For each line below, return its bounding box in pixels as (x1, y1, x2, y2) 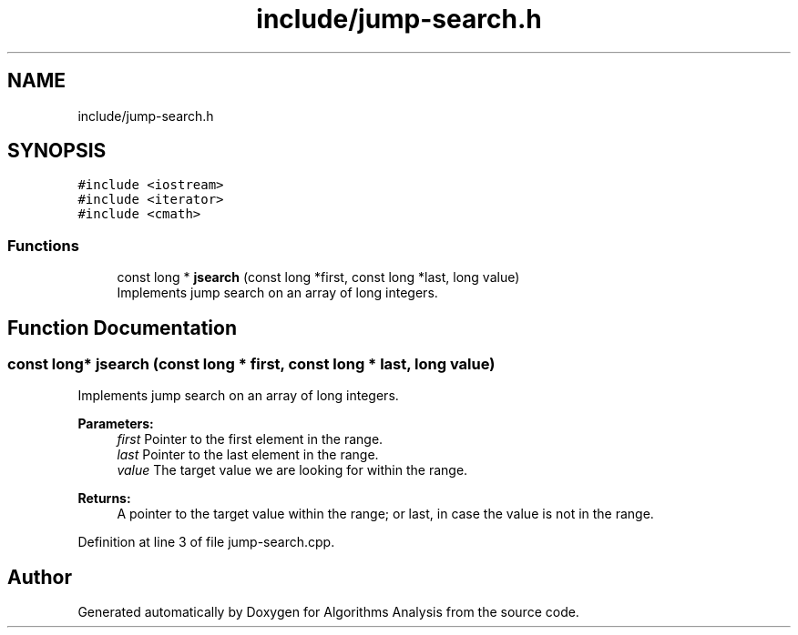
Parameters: (77, 416, 154, 432)
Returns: (77, 490, 131, 507)
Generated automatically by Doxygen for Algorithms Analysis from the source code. (77, 604, 579, 620)
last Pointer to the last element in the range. (117, 447, 379, 463)
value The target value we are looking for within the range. (117, 462, 468, 479)
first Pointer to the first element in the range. (117, 431, 384, 448)
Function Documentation (7, 316, 237, 339)
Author (7, 565, 72, 589)
